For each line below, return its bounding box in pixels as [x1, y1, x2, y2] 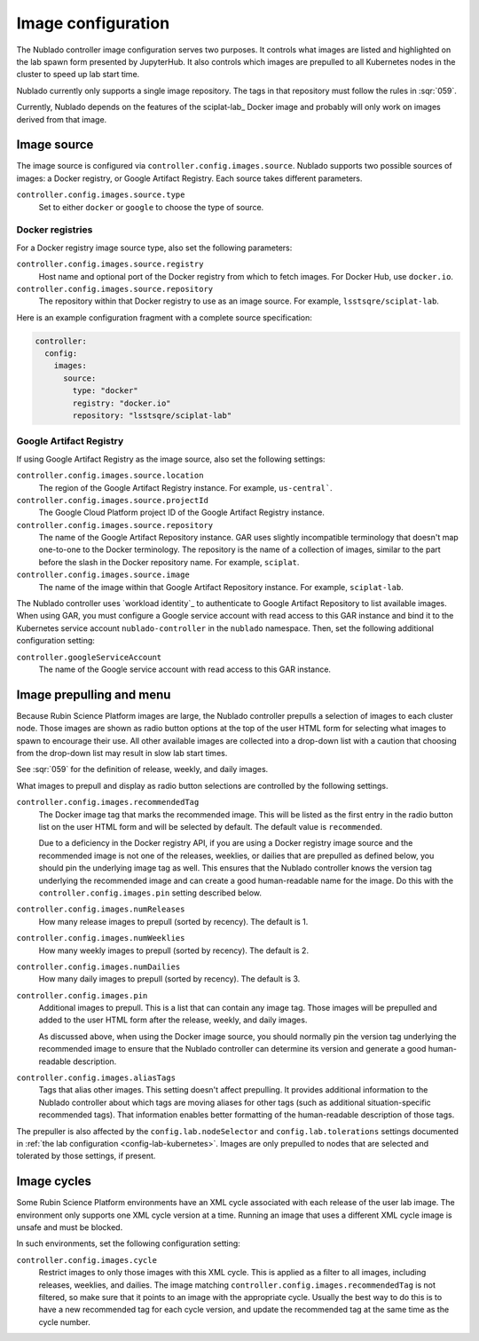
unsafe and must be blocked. [16, 1222, 123, 1233]
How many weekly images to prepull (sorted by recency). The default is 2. [38, 945, 310, 956]
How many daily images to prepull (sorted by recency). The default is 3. [38, 974, 301, 984]
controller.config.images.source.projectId [16, 495, 208, 505]
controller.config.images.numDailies [16, 961, 181, 972]
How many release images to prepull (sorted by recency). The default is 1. [38, 916, 309, 927]
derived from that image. [16, 114, 107, 124]
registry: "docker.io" [72, 398, 172, 408]
